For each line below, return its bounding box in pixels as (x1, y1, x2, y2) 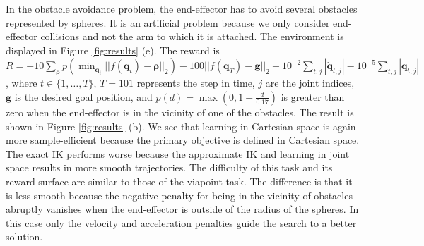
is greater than (281, 89, 345, 104)
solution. (6, 229, 43, 244)
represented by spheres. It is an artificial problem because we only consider (6, 15, 330, 30)
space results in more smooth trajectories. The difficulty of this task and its (6, 160, 333, 175)
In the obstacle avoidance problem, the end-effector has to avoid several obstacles (6, 1, 358, 16)
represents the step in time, (136, 75, 255, 90)
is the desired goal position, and (14, 89, 153, 104)
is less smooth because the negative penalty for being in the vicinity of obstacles (6, 187, 353, 202)
